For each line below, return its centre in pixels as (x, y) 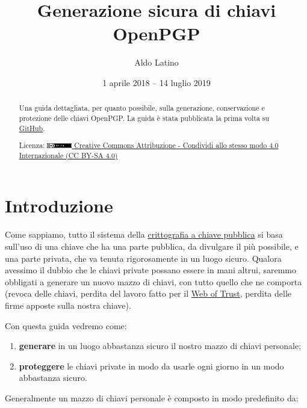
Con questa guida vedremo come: (66, 325)
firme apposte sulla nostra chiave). (68, 305)
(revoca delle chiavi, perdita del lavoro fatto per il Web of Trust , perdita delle (148, 293)
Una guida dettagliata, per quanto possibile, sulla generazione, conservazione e (142, 108)
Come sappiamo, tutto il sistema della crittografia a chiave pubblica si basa (144, 234)
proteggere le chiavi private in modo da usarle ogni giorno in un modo (151, 366)
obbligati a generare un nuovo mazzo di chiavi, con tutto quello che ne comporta (153, 281)
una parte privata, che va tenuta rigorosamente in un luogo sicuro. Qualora (143, 258)
